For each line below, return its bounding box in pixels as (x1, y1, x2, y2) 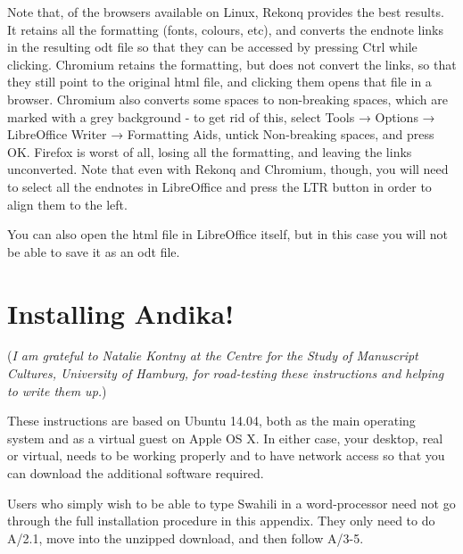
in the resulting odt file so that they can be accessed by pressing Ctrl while (7, 37, 418, 56)
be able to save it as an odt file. (7, 242, 180, 260)
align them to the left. (7, 194, 128, 213)
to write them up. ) (7, 381, 107, 400)
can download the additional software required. (7, 464, 264, 482)
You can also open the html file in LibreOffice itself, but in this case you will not (7, 225, 449, 244)
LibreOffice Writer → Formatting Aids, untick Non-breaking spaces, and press (7, 125, 434, 144)
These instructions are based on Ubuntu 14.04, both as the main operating (7, 411, 416, 430)
